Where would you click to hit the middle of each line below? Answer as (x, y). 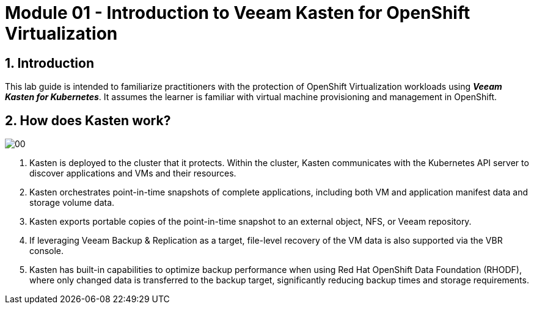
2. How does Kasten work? (88, 120)
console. (47, 251)
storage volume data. (72, 203)
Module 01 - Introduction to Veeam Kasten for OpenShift (238, 13)
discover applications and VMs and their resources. (133, 173)
